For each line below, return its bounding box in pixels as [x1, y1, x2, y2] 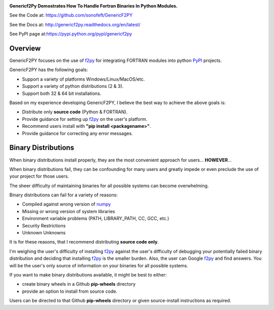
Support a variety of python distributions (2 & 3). [22, 83, 124, 89]
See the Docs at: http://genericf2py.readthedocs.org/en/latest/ [9, 21, 141, 27]
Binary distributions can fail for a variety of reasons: [9, 192, 118, 198]
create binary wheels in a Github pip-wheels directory [22, 281, 136, 287]
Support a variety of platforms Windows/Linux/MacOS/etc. [22, 76, 145, 82]
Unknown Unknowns [22, 230, 66, 236]
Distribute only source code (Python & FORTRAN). [22, 109, 128, 115]
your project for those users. [9, 173, 70, 180]
